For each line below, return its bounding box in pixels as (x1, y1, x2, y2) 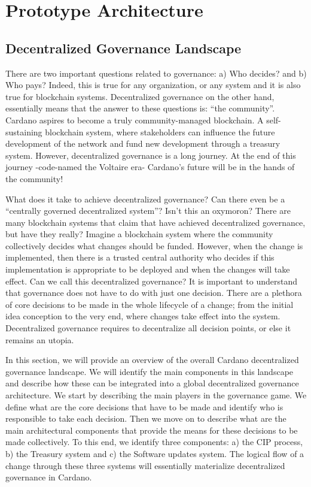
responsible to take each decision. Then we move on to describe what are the (5, 412, 286, 425)
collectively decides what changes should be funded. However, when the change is (5, 239, 303, 252)
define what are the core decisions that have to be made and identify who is (5, 400, 283, 413)
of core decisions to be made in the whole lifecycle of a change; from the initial (5, 298, 294, 310)
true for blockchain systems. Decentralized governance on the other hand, (5, 90, 275, 102)
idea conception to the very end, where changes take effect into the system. (5, 310, 280, 322)
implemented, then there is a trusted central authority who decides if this (5, 251, 275, 264)
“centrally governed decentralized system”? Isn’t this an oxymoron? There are (5, 204, 291, 217)
